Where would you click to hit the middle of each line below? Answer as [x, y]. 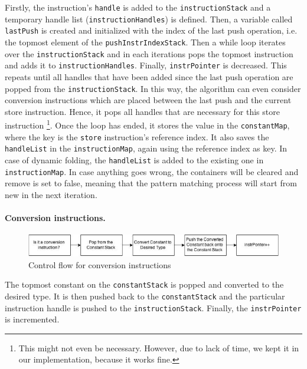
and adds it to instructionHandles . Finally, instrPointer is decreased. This [146, 65]
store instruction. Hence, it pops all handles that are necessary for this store [142, 111]
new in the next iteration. [51, 194]
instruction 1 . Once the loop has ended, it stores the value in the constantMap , [147, 124]
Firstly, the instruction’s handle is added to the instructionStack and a [138, 7]
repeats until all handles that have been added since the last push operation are [149, 76]
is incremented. [32, 319]
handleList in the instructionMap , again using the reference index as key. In [146, 148]
